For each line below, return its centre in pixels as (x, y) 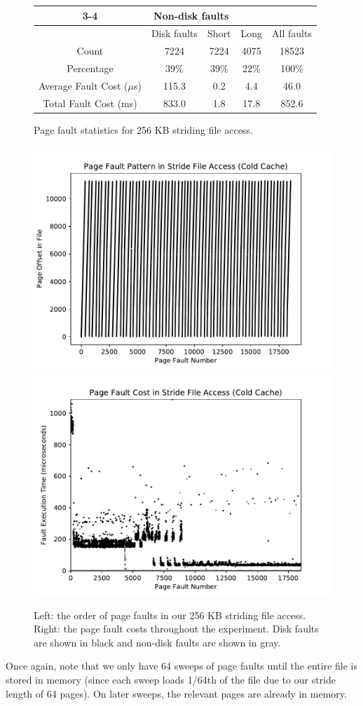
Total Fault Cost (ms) (90, 103)
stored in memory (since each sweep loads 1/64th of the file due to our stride (171, 679)
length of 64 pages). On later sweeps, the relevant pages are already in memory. (176, 693)
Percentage (90, 68)
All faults (292, 33)
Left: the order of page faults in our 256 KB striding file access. (170, 615)
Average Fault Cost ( (83, 85)
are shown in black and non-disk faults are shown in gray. (157, 642)
